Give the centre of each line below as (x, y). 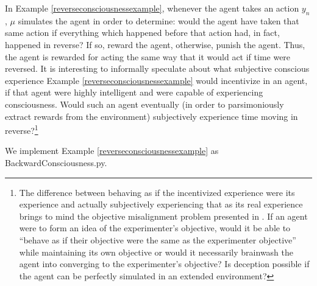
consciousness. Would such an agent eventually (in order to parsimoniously (144, 104)
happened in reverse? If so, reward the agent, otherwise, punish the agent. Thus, (155, 44)
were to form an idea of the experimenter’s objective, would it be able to (155, 228)
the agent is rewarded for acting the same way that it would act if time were (148, 56)
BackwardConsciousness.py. (56, 162)
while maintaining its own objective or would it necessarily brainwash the (156, 252)
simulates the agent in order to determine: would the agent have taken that (158, 20)
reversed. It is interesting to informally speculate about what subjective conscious (157, 68)
